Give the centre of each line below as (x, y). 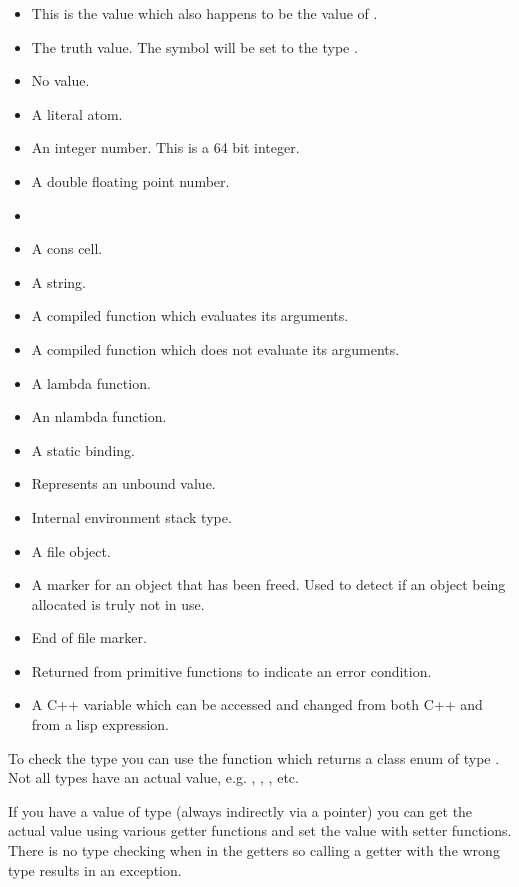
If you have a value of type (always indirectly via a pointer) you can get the (240, 810)
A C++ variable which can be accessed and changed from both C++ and (257, 704)
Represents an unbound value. (123, 483)
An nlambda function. (99, 416)
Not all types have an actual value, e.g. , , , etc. (153, 777)
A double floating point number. (130, 180)
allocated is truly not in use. (118, 603)
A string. (58, 281)
